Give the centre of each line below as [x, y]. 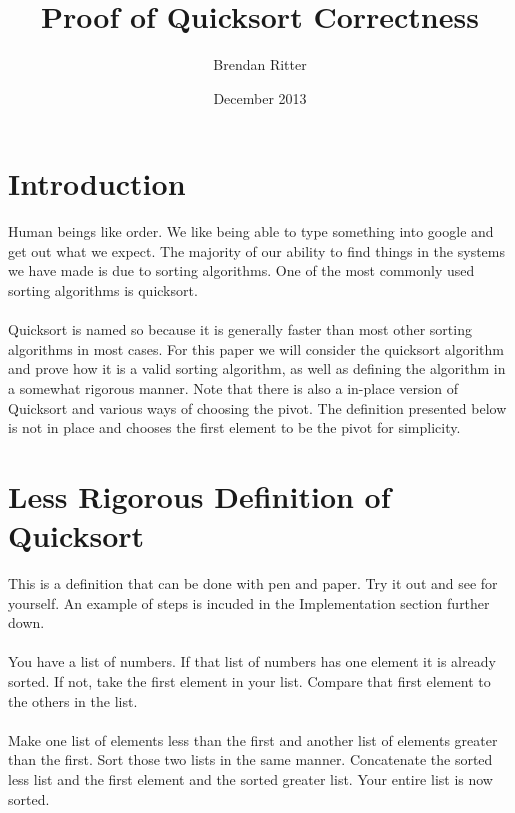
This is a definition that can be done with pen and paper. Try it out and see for [253, 583]
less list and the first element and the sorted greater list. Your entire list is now [250, 779]
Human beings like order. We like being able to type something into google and [251, 231]
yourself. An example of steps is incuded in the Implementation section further [249, 602]
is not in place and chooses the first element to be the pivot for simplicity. [234, 427]
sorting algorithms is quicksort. [103, 290]
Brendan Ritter [260, 64]
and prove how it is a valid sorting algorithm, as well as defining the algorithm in [257, 368]
